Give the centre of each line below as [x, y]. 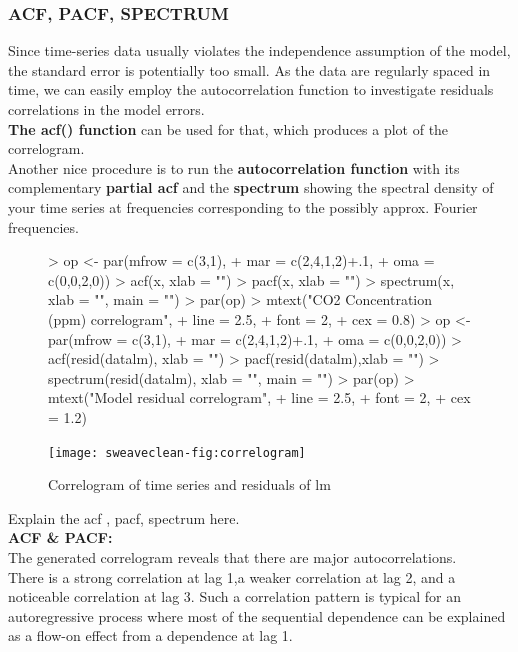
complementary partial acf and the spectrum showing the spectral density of [251, 187]
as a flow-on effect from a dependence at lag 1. [150, 635]
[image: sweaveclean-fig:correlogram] [177, 452]
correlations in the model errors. [106, 109]
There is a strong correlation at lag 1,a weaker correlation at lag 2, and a [232, 576]
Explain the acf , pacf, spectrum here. [124, 517]
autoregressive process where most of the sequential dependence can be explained [257, 615]
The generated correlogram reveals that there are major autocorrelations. [232, 556]
